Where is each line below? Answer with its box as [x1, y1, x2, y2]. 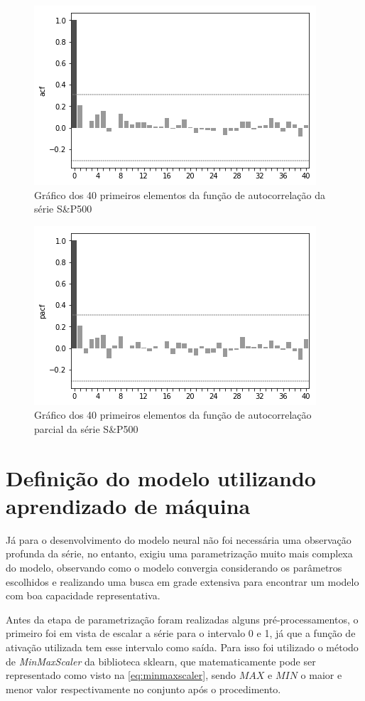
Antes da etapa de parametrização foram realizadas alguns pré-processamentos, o [6, 611, 359, 626]
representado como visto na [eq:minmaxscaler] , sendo [6, 668, 236, 683]
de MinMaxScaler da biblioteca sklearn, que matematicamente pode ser [6, 653, 316, 668]
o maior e [300, 668, 342, 683]
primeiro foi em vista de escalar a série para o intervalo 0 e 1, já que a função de [6, 626, 356, 641]
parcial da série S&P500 [34, 421, 138, 436]
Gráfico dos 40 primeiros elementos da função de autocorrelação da [34, 187, 326, 202]
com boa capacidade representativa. [6, 588, 160, 603]
